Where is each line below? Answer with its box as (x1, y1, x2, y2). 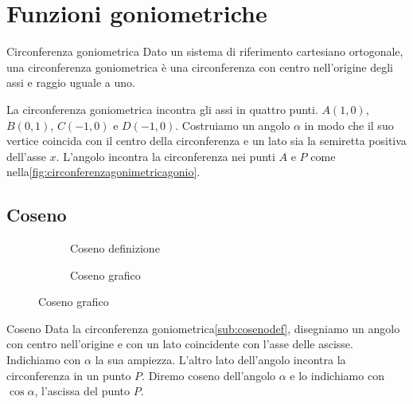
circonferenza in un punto (6, 367, 131, 383)
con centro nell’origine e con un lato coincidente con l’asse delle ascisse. (6, 335, 353, 352)
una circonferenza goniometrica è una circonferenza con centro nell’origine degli (6, 58, 393, 75)
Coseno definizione (70, 240, 160, 257)
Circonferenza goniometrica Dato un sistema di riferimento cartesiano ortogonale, (6, 43, 403, 60)
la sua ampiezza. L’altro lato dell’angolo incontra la (95, 351, 346, 368)
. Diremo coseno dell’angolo (142, 367, 276, 383)
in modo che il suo (304, 116, 394, 133)
